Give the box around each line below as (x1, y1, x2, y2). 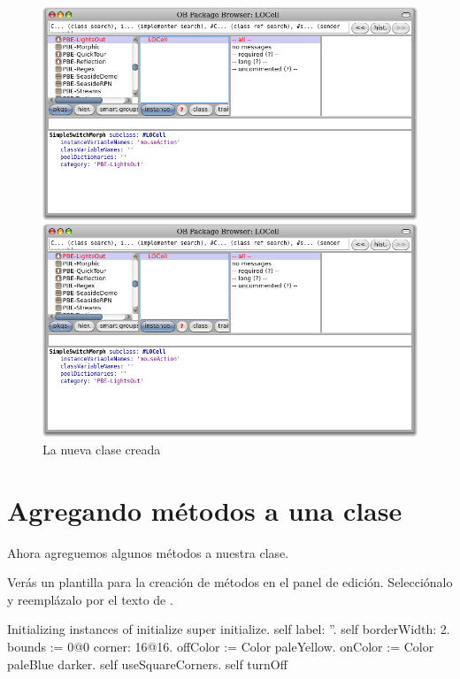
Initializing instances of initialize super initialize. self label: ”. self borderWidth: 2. (7, 620, 450, 638)
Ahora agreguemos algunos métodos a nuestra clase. (7, 543, 289, 561)
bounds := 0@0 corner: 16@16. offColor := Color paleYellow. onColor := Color (7, 637, 434, 655)
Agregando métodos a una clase (7, 492, 402, 528)
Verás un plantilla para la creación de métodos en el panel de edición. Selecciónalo (7, 573, 453, 591)
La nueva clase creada (42, 439, 161, 458)
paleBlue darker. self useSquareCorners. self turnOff (7, 654, 287, 673)
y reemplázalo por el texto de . (7, 590, 173, 608)
